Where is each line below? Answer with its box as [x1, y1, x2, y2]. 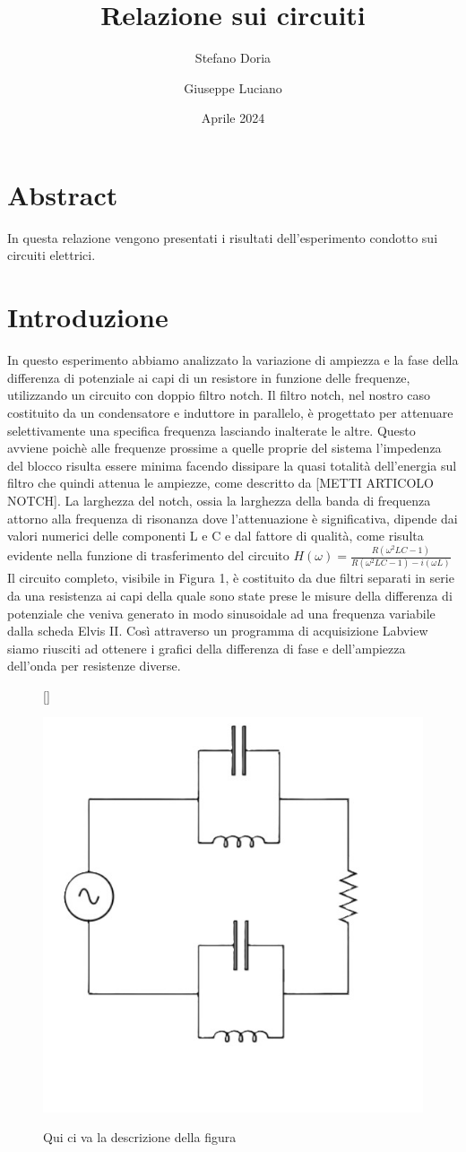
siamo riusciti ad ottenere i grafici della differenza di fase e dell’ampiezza [7, 638, 406, 657]
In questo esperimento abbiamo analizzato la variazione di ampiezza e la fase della [7, 351, 459, 369]
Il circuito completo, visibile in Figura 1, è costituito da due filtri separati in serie [7, 568, 454, 587]
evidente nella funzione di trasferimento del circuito [7, 546, 289, 564]
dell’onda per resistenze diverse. [7, 656, 181, 675]
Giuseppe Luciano [184, 78, 282, 97]
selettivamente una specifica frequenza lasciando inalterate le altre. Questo [7, 420, 416, 439]
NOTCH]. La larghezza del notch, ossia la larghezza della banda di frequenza [7, 490, 431, 509]
